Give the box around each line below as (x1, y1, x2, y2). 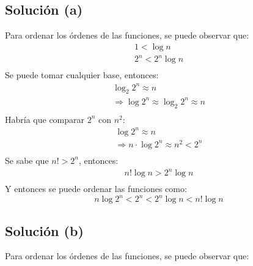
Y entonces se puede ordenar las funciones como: (5, 182, 187, 195)
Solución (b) (5, 221, 84, 240)
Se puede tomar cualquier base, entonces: (5, 68, 159, 81)
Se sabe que (5, 153, 49, 166)
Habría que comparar (5, 113, 85, 125)
